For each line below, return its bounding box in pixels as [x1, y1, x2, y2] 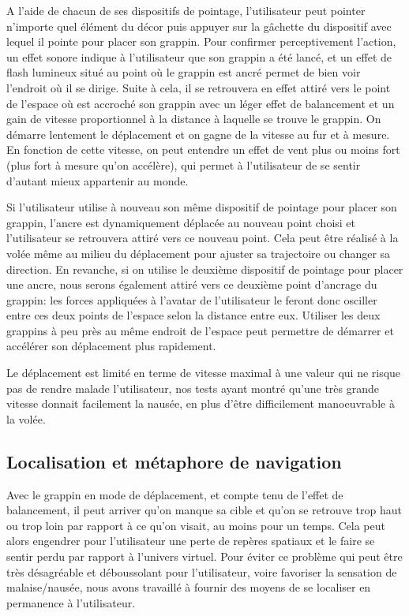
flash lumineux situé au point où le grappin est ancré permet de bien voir [6, 64, 361, 80]
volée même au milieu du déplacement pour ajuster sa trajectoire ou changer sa [6, 245, 391, 261]
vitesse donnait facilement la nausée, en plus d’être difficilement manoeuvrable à [6, 395, 395, 412]
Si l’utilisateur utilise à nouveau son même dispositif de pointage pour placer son [6, 199, 397, 215]
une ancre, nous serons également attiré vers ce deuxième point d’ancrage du [6, 276, 377, 293]
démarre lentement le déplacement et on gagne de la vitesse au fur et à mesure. [6, 125, 390, 142]
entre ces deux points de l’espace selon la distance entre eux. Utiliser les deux [6, 307, 381, 323]
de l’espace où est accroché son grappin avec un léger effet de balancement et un [6, 95, 395, 111]
